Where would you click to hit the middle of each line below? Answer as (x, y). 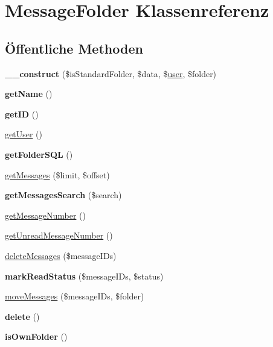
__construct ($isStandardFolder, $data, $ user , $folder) (111, 73)
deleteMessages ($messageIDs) (61, 255)
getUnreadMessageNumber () (59, 235)
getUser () (24, 134)
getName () (29, 94)
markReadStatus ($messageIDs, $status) (84, 276)
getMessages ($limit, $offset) (57, 174)
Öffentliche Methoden (74, 48)
